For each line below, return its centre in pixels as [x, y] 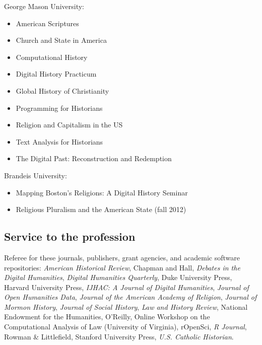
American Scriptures [47, 23]
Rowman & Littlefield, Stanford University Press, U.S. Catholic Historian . [119, 336]
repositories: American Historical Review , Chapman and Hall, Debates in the [122, 267]
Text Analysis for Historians [59, 141]
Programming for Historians [59, 108]
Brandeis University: [36, 175]
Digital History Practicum [56, 74]
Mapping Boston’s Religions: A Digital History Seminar [102, 192]
